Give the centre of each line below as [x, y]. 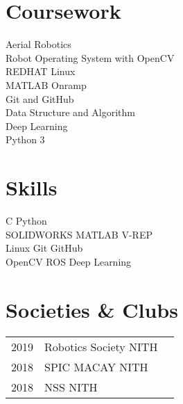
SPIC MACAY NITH [96, 366]
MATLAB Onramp [46, 84]
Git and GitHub [40, 98]
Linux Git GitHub [44, 248]
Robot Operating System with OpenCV [90, 57]
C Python [26, 220]
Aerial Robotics [38, 44]
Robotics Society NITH [101, 346]
